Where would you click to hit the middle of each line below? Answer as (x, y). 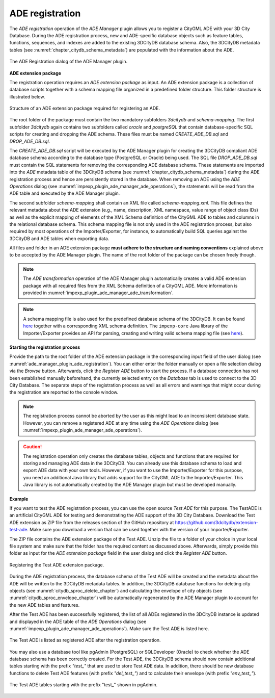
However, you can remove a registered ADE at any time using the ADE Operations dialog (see (121, 423)
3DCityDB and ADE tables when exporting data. (59, 238)
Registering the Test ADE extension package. (57, 565)
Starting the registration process (45, 347)
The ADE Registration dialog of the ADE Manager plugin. (68, 62)
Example (19, 499)
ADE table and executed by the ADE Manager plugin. (65, 193)
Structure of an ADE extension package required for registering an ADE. (85, 108)
